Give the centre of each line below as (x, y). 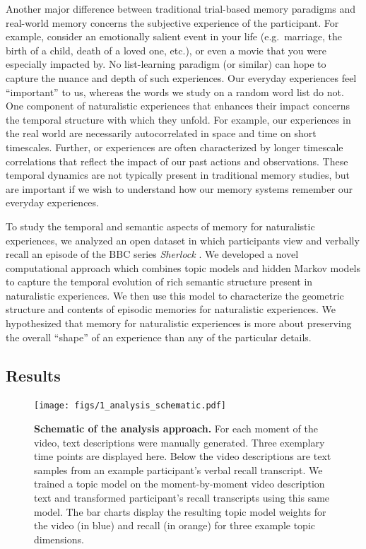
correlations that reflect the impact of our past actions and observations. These (177, 161)
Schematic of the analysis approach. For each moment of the (176, 429)
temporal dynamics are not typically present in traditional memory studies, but (178, 175)
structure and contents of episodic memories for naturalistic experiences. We (171, 309)
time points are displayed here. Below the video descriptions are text (183, 456)
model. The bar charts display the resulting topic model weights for (180, 511)
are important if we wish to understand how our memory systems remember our (179, 188)
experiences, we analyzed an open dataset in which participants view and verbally (183, 240)
